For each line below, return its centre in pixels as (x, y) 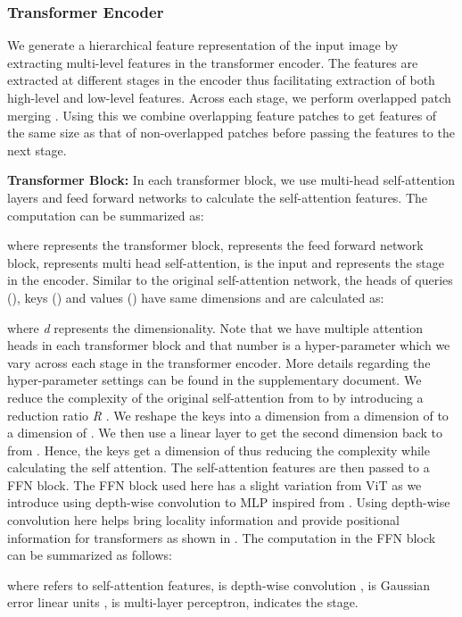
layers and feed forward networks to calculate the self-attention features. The (218, 197)
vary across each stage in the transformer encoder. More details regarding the (219, 362)
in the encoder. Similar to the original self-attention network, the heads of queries (230, 280)
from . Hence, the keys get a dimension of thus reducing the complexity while (219, 450)
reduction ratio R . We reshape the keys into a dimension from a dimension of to (228, 415)
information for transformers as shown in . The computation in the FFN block (222, 537)
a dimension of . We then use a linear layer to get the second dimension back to (225, 433)
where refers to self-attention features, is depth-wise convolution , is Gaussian (219, 584)
